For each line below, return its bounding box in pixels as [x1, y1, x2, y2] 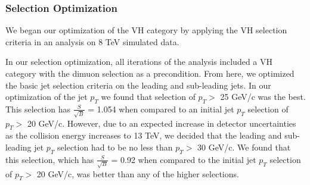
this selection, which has [5, 153, 94, 165]
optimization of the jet [5, 90, 88, 103]
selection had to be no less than [57, 141, 173, 153]
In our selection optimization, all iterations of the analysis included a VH [5, 55, 273, 68]
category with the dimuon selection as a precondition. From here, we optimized [5, 67, 294, 79]
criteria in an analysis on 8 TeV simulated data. [5, 35, 179, 48]
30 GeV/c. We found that [197, 141, 291, 153]
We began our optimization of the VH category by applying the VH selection [5, 24, 287, 36]
